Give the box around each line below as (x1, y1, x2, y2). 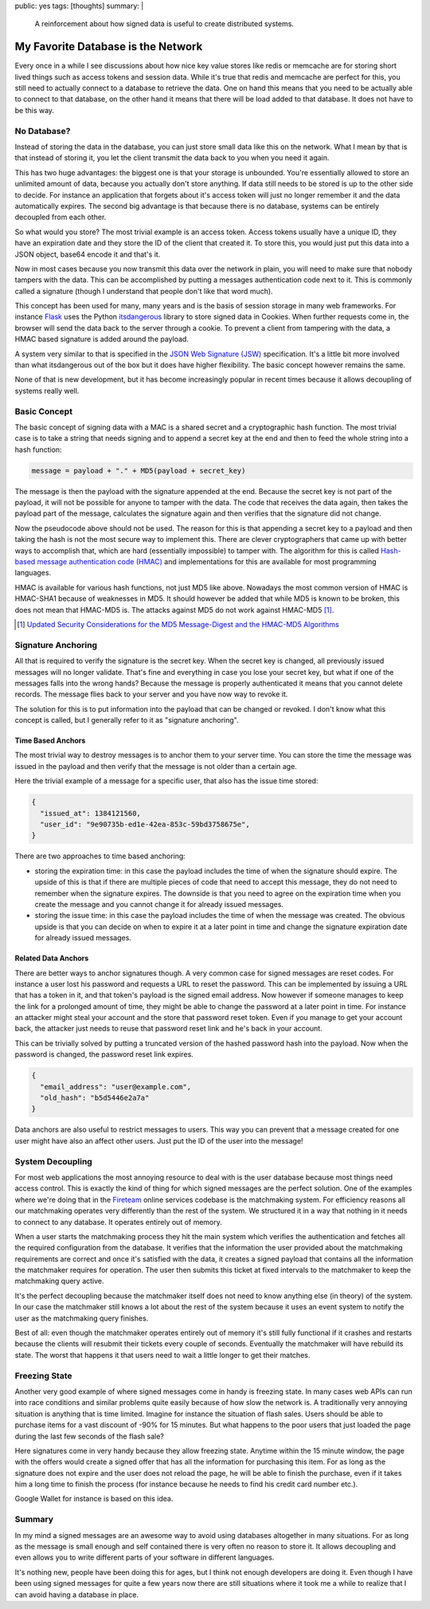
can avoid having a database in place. (14, 1590, 139, 1599)
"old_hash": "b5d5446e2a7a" (40, 1093, 150, 1103)
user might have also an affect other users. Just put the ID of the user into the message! (14, 1136, 303, 1145)
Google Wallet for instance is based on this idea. (14, 1494, 174, 1504)
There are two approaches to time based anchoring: (14, 851, 186, 861)
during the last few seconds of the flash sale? (14, 1431, 165, 1441)
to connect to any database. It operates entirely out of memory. (14, 1217, 223, 1226)
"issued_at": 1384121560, (40, 809, 141, 818)
